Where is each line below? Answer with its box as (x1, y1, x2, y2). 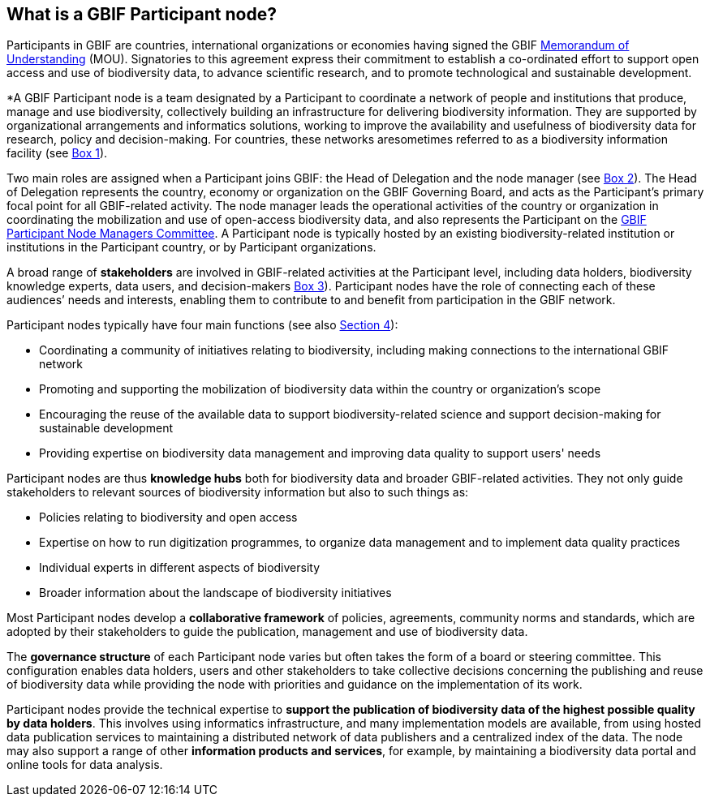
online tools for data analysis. (6, 758, 163, 772)
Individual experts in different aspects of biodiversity (39, 560, 321, 575)
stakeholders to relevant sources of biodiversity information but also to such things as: (6, 485, 469, 500)
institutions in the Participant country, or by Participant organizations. (6, 240, 377, 255)
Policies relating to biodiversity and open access (39, 510, 298, 525)
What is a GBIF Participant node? (6, 4, 277, 24)
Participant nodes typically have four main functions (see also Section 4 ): (6, 318, 398, 333)
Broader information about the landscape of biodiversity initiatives (39, 586, 392, 600)
